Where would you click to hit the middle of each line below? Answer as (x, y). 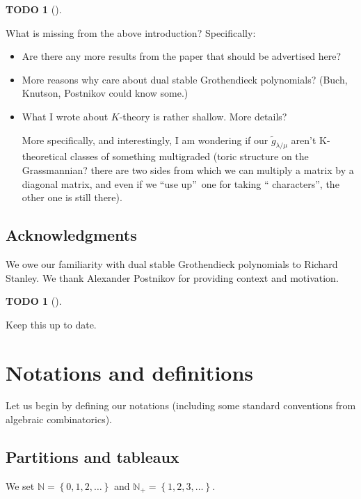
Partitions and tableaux (93, 457)
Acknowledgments (71, 235)
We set (20, 485)
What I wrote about (65, 116)
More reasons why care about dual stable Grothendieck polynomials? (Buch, (185, 79)
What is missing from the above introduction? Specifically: (131, 32)
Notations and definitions (130, 372)
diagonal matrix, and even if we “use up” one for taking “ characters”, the (180, 183)
